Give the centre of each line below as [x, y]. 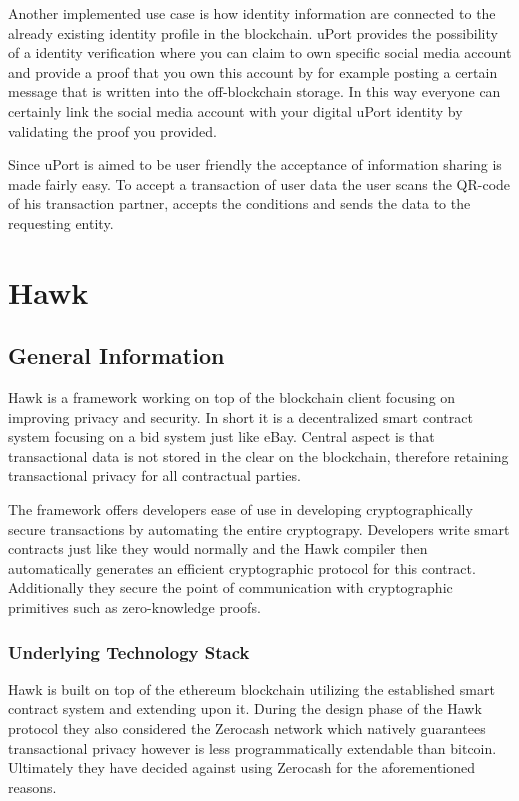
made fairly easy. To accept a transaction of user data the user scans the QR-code [259, 183]
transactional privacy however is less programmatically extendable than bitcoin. [252, 747]
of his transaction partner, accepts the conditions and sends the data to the [239, 203]
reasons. [32, 786]
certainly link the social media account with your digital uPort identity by [235, 110]
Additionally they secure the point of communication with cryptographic [230, 587]
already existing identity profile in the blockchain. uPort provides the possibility [253, 32]
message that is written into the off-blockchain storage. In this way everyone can [254, 91]
